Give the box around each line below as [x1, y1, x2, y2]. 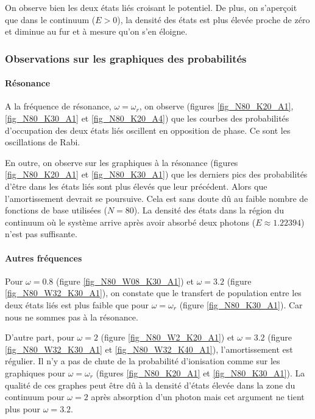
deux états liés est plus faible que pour [5, 298, 149, 311]
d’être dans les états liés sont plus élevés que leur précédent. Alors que [5, 179, 267, 192]
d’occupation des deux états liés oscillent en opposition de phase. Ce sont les [5, 123, 291, 136]
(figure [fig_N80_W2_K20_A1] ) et [101, 331, 235, 344]
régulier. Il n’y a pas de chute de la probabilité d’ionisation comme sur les [5, 355, 280, 367]
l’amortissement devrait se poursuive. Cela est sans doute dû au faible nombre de [5, 192, 308, 204]
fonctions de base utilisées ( [5, 204, 107, 216]
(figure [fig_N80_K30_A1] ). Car [179, 298, 303, 311]
